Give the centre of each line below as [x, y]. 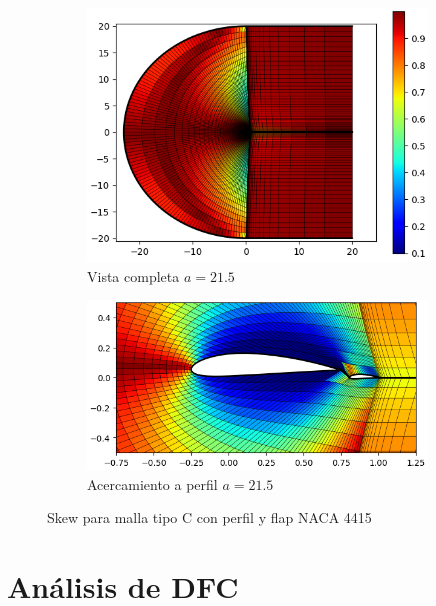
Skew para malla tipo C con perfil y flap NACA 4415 [209, 517]
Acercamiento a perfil [152, 483]
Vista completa [133, 275]
